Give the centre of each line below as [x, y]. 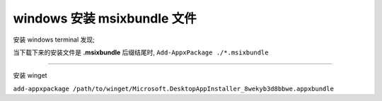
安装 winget [30, 76]
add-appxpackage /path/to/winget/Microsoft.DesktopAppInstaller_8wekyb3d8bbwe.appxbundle [173, 89]
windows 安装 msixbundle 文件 [105, 18]
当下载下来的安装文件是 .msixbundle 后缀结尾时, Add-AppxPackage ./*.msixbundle [141, 52]
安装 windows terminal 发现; [54, 40]
